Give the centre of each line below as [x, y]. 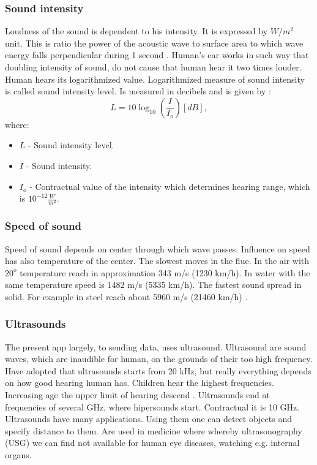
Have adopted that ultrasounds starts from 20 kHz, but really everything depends [158, 370]
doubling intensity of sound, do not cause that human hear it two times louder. [153, 67]
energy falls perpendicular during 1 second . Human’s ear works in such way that [157, 55]
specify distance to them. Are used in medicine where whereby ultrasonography [154, 430]
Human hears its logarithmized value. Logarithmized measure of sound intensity [155, 79]
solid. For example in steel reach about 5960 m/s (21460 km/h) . [126, 296]
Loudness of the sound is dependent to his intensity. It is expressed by [136, 31]
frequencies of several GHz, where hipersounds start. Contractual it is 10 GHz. [152, 406]
